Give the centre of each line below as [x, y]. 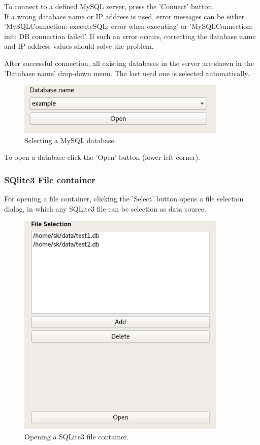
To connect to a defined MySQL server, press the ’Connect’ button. [109, 6]
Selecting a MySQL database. [70, 140]
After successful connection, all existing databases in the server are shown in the [129, 63]
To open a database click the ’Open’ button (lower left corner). [102, 157]
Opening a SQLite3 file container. [77, 436]
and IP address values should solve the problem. [79, 46]
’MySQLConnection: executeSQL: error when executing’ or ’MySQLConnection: [129, 26]
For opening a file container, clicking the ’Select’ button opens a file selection [124, 198]
